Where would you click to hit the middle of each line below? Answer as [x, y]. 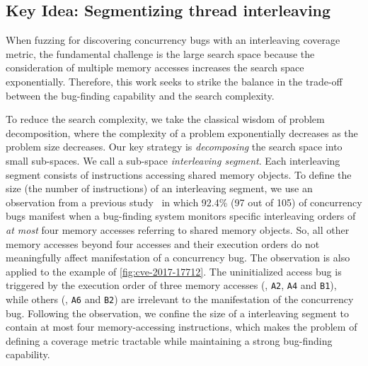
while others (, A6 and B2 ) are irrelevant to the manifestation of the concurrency [180, 299]
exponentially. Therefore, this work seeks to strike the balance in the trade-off [174, 81]
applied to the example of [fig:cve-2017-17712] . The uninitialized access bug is [174, 271]
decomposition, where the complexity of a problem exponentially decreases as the [182, 132]
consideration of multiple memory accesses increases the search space [155, 67]
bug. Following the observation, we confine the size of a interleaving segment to [178, 313]
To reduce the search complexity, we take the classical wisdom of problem [165, 119]
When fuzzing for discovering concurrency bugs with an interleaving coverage [173, 40]
